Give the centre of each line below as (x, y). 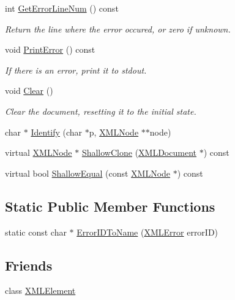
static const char (36, 232)
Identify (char (57, 132)
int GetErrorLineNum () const (62, 8)
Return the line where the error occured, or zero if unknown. (118, 29)
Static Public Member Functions (110, 206)
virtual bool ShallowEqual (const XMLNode (88, 173)
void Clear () (29, 90)
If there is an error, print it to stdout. (76, 70)
